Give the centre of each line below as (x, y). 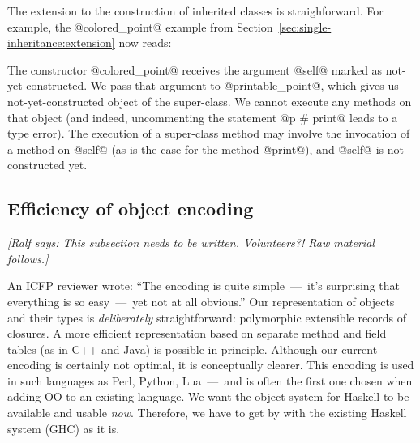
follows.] (28, 258)
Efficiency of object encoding (131, 209)
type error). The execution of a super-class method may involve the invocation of (209, 133)
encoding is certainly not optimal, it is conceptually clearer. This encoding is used (211, 365)
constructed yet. (47, 165)
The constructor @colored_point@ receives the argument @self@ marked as (195, 69)
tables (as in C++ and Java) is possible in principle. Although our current (193, 349)
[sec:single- (305, 26)
